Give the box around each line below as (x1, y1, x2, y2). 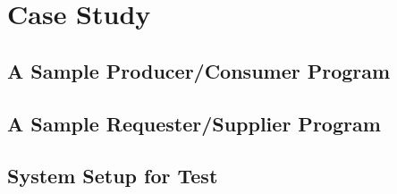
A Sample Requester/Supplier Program (7, 109, 381, 137)
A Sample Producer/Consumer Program (7, 56, 391, 84)
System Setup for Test (7, 162, 218, 190)
